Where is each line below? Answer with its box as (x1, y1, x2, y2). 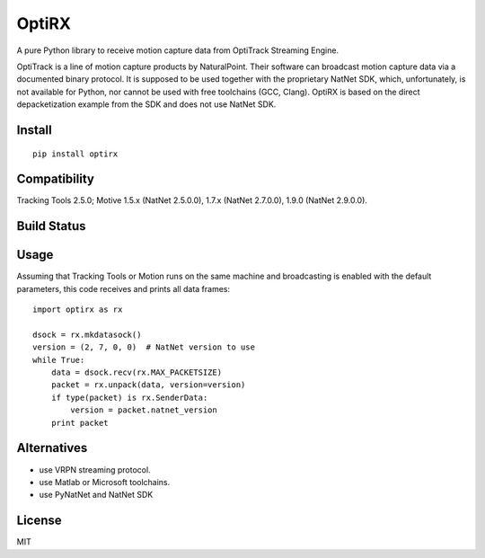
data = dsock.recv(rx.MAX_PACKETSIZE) (50, 368, 223, 377)
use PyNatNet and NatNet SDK (39, 490, 154, 500)
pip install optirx (32, 148, 119, 159)
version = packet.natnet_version (70, 405, 217, 415)
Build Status (16, 218, 86, 234)
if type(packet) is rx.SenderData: (50, 392, 208, 403)
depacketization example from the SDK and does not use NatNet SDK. (16, 99, 277, 110)
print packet (50, 418, 109, 428)
